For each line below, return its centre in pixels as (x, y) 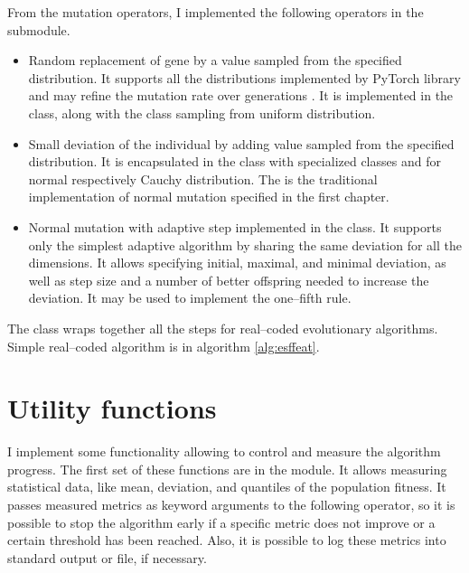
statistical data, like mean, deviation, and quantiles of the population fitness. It (227, 487)
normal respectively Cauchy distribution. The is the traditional (203, 178)
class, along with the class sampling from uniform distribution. (202, 113)
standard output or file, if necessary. (107, 557)
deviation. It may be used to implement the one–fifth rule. (190, 298)
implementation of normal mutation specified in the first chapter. (209, 197)
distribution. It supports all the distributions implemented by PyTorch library (244, 77)
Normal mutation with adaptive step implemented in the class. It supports (235, 226)
